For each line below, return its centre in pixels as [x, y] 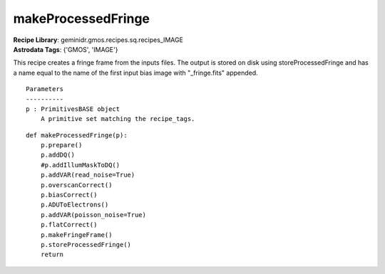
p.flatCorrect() [69, 225]
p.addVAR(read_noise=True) [88, 175]
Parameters [45, 89]
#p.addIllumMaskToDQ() [80, 165]
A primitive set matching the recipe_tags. [118, 119]
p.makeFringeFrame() [76, 235]
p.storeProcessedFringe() [86, 244]
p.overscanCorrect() [76, 185]
